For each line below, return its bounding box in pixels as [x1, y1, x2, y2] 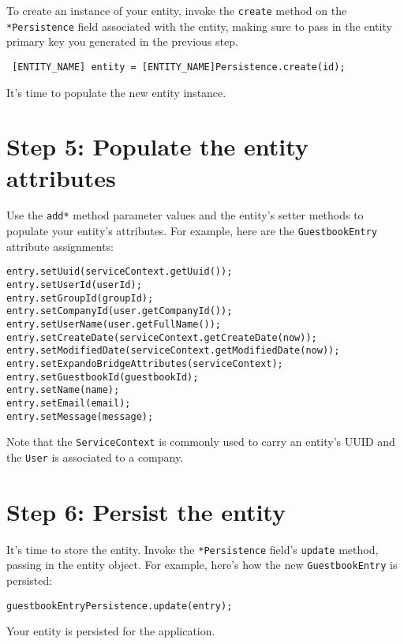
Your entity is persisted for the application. [6, 623, 215, 639]
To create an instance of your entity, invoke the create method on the [6, 2, 347, 18]
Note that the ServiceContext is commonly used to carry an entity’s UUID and [6, 433, 395, 450]
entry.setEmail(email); [6, 397, 131, 409]
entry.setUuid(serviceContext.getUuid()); [6, 266, 233, 278]
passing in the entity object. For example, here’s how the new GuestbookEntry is [6, 556, 398, 573]
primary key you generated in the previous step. [6, 33, 238, 50]
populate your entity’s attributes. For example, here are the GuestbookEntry [6, 223, 377, 239]
